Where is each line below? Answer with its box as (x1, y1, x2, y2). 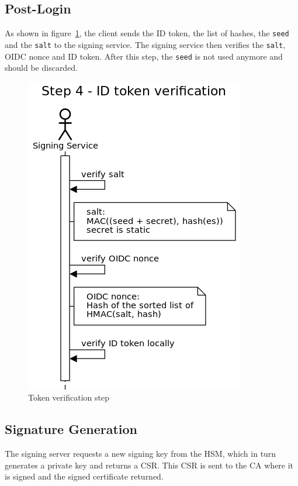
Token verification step (28, 391, 109, 404)
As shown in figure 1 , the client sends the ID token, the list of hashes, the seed (5, 27, 289, 39)
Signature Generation (5, 420, 138, 438)
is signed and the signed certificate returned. (5, 470, 164, 482)
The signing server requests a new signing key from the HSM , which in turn (5, 447, 276, 460)
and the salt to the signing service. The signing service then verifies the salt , (5, 38, 286, 50)
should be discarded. (5, 61, 78, 74)
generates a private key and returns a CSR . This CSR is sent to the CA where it (5, 459, 294, 471)
